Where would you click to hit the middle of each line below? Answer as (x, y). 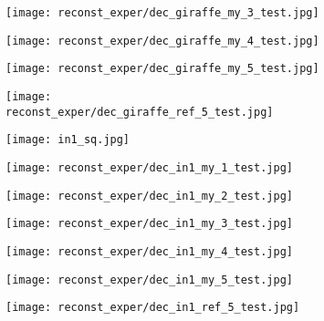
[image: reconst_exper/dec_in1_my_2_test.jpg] (149, 196)
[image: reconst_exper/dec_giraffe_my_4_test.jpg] (162, 41)
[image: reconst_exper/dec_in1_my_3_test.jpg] (149, 224)
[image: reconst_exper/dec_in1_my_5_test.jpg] (149, 280)
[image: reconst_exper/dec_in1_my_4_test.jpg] (149, 251)
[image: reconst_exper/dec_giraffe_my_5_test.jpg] (162, 69)
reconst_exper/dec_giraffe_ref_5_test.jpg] (140, 112)
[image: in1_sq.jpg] (68, 140)
